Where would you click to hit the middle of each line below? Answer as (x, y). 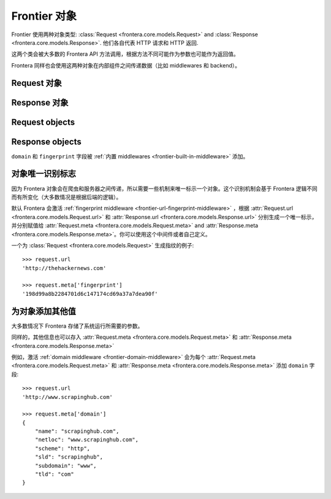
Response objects (47, 141)
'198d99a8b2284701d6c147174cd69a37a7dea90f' (90, 294)
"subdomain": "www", (66, 466)
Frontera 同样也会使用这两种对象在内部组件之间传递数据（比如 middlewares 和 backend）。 (126, 65)
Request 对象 (37, 83)
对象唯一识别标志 (44, 174)
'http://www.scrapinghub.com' (68, 397)
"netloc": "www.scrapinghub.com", (87, 440)
